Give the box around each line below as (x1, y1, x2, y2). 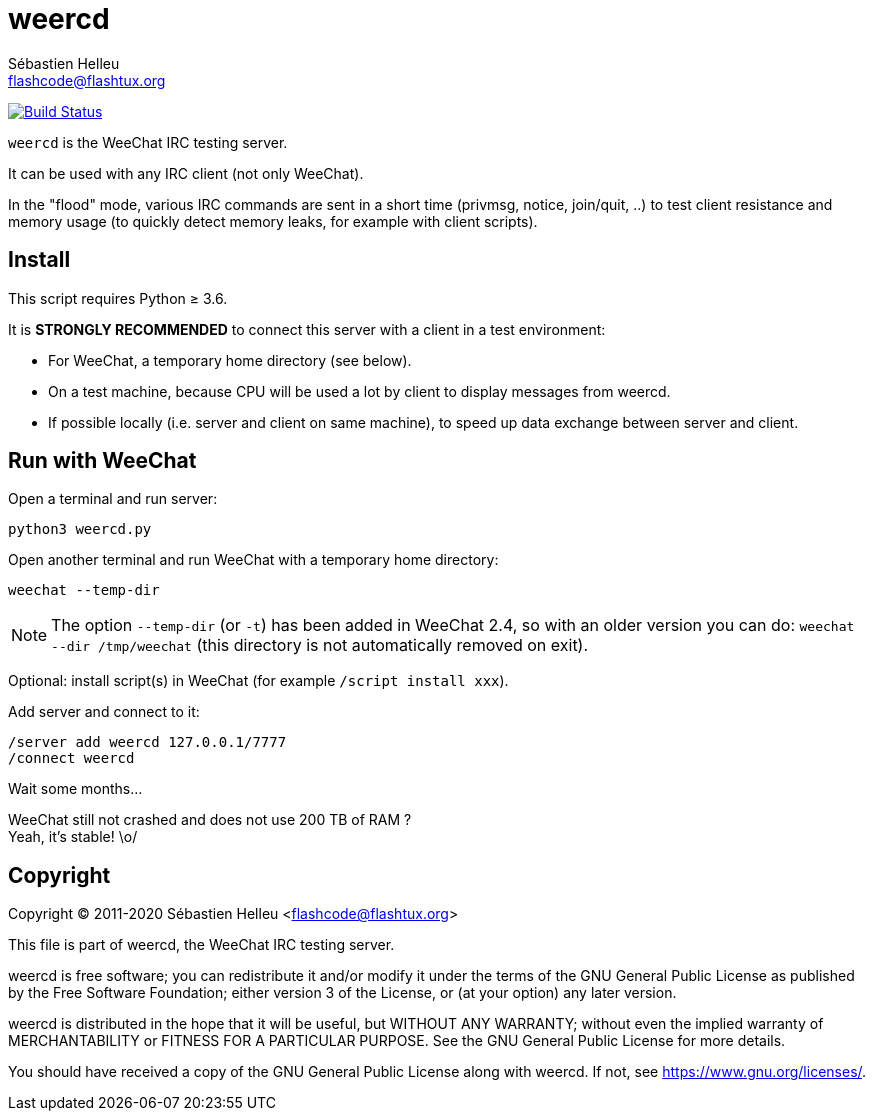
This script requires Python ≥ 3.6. (8, 289, 228, 307)
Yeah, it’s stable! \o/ (8, 828, 138, 846)
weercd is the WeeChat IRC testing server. (8, 133, 288, 151)
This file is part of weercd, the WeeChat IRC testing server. (8, 936, 395, 954)
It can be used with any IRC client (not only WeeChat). (8, 164, 364, 182)
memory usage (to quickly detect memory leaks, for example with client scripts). (8, 212, 538, 230)
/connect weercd (8, 750, 135, 767)
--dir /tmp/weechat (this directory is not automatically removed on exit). (51, 635, 589, 656)
